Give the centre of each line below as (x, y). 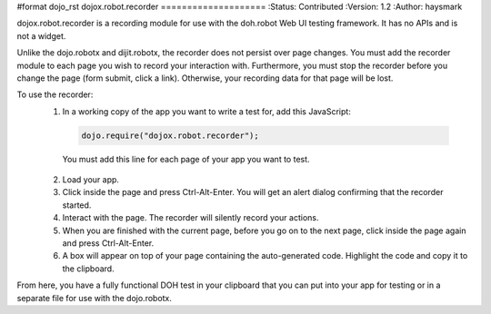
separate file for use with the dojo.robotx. (95, 298)
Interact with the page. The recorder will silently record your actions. (190, 218)
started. (77, 205)
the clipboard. (88, 269)
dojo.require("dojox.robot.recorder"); (170, 135)
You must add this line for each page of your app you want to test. (186, 159)
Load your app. (91, 180)
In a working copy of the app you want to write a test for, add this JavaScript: (207, 111)
